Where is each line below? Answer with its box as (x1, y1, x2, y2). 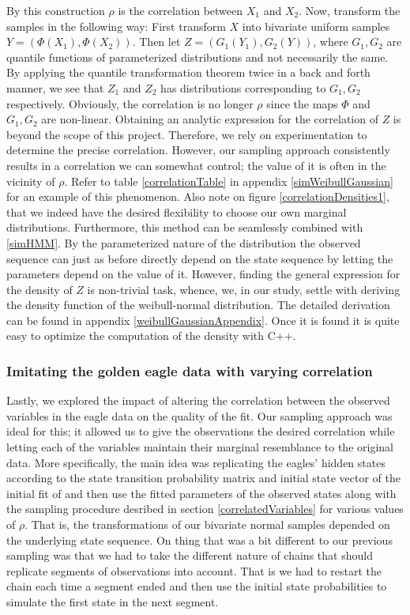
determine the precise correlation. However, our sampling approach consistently (6, 141, 390, 158)
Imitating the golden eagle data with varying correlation (6, 360, 373, 380)
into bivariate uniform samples (242, 17, 390, 34)
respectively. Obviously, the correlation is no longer (6, 95, 254, 111)
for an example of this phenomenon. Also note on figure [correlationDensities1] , (6, 188, 389, 205)
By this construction (6, 2, 105, 18)
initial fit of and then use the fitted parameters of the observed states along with (6, 485, 397, 501)
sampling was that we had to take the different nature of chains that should (6, 547, 373, 564)
